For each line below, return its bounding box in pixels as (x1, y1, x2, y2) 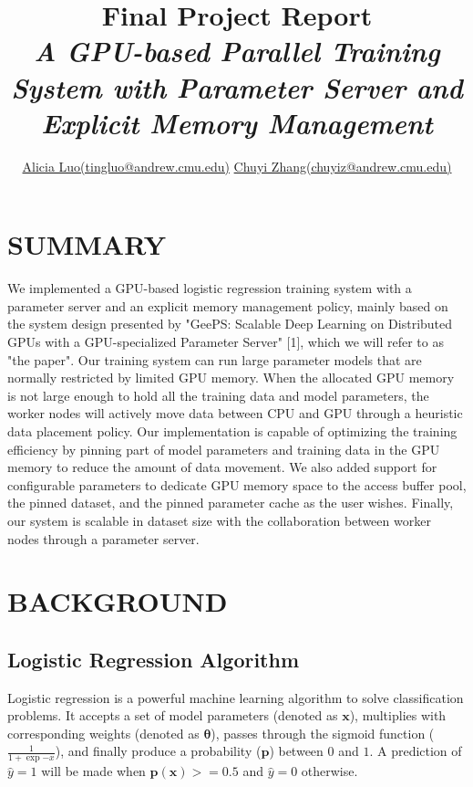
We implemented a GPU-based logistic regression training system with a (7, 278, 412, 298)
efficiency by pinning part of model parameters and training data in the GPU (7, 439, 440, 458)
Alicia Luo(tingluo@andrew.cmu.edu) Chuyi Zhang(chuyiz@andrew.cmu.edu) (22, 156, 452, 175)
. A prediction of (369, 741, 462, 761)
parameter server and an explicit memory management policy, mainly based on (7, 296, 448, 315)
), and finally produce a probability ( (55, 741, 262, 761)
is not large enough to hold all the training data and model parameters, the (7, 385, 429, 404)
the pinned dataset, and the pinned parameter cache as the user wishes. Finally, (7, 493, 454, 512)
